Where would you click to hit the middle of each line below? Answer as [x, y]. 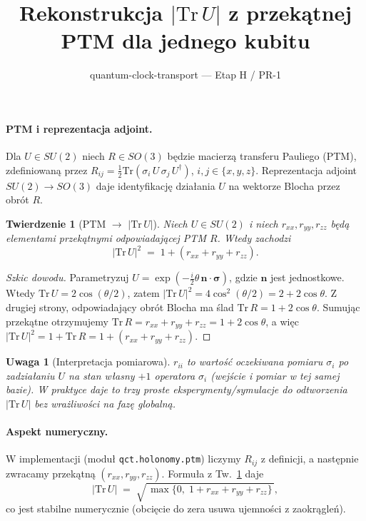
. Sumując [338, 307]
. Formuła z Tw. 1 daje [213, 473]
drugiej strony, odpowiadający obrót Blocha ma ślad [120, 307]
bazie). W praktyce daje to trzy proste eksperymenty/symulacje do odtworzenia [177, 389]
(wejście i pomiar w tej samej [275, 375]
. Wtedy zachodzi [254, 238]
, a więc [282, 321]
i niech [263, 223]
